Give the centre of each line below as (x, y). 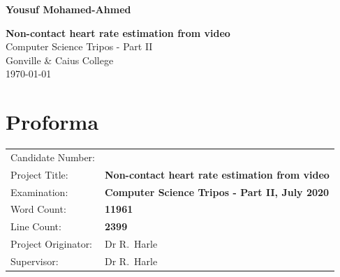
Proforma (52, 122)
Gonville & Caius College (60, 60)
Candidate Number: (53, 157)
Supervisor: (35, 261)
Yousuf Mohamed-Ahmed (68, 9)
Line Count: (36, 226)
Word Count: (38, 209)
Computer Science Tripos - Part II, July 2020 (217, 192)
